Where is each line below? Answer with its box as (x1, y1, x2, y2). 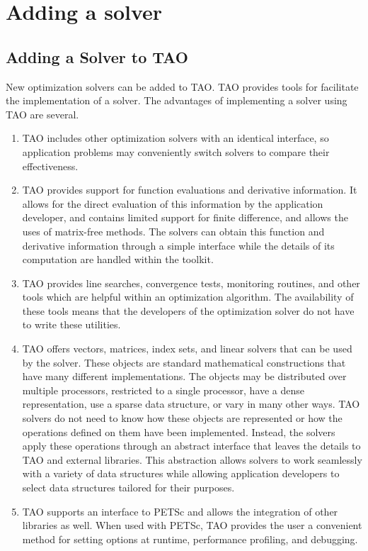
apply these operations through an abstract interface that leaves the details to (22, 438, 361, 453)
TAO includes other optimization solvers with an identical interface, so (22, 130, 329, 145)
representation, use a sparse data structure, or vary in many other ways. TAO (22, 396, 360, 411)
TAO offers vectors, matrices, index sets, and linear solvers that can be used (22, 341, 352, 356)
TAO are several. (6, 106, 79, 121)
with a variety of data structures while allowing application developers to (22, 466, 340, 481)
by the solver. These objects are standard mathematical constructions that (22, 355, 346, 369)
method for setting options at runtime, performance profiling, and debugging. (22, 531, 358, 546)
